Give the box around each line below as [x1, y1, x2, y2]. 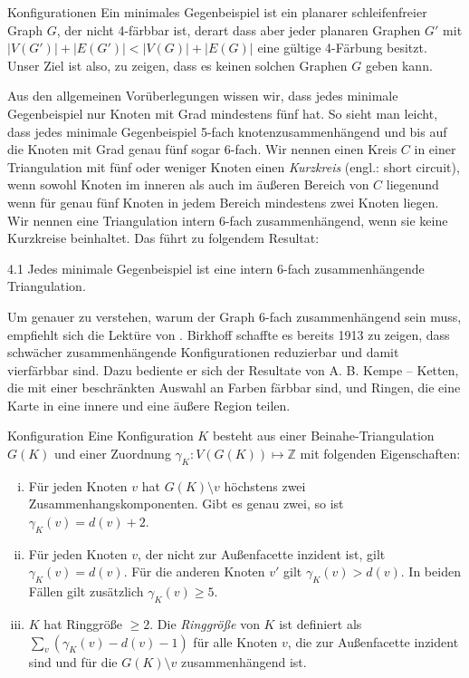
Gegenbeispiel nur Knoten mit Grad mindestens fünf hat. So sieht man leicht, [7, 103, 438, 122]
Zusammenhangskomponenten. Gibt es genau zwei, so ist [28, 494, 344, 513]
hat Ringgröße [43, 615, 122, 634]
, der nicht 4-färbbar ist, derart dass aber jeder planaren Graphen [56, 20, 421, 39]
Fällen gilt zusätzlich [28, 582, 144, 601]
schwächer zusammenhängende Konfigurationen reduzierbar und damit [7, 343, 399, 362]
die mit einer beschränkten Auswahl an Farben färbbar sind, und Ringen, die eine [7, 378, 461, 397]
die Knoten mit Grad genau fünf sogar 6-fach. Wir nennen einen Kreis [7, 140, 397, 159]
